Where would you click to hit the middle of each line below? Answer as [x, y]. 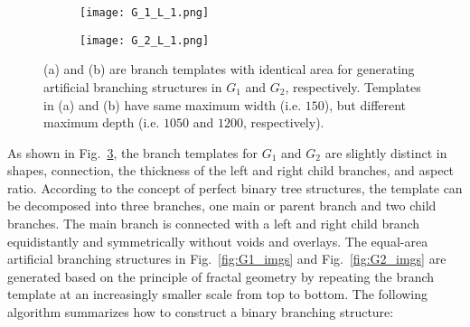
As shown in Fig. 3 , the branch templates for [133, 152]
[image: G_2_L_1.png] [145, 40]
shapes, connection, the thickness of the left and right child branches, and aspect [231, 170]
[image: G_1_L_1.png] [145, 13]
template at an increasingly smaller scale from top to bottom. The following [218, 294]
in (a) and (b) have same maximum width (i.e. [173, 104]
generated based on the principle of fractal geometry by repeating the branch [221, 276]
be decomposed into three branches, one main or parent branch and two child [222, 206]
